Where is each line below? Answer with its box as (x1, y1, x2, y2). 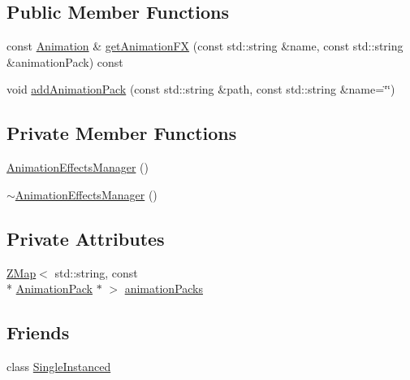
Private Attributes (6, 225, 165, 251)
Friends (6, 320, 70, 345)
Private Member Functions (6, 120, 237, 146)
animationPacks (124, 280, 204, 297)
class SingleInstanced (6, 357, 111, 374)
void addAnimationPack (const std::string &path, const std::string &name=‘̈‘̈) (6, 81, 395, 98)
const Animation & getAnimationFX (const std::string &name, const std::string (6, 37, 404, 55)
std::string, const (54, 264, 138, 281)
